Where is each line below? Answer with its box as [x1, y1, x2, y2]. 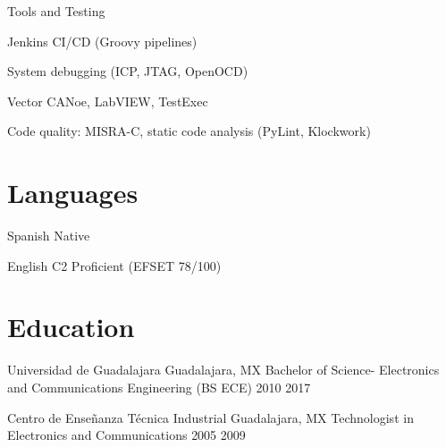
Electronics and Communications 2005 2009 [7, 426, 246, 444]
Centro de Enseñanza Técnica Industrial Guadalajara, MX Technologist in [7, 408, 414, 426]
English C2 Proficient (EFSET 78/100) [7, 256, 222, 274]
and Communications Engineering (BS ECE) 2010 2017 [7, 378, 311, 396]
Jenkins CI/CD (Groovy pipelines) [7, 31, 198, 50]
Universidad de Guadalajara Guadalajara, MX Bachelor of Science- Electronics [7, 360, 440, 379]
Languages [7, 174, 139, 211]
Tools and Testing [7, 2, 105, 20]
